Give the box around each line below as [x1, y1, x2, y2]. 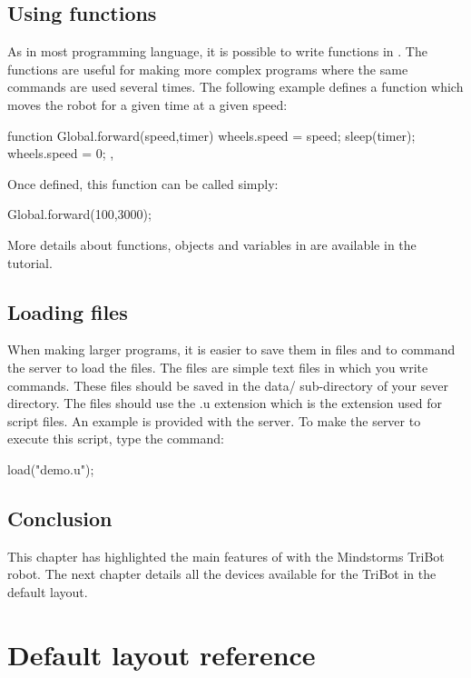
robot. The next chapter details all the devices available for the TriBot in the [7, 564, 437, 583]
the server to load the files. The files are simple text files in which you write [7, 357, 428, 376]
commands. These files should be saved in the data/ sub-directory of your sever [7, 375, 448, 394]
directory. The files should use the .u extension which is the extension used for [7, 394, 442, 413]
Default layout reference [7, 635, 316, 673]
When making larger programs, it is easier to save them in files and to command [7, 340, 456, 359]
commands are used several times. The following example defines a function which [7, 77, 464, 96]
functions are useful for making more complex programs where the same [7, 59, 408, 78]
